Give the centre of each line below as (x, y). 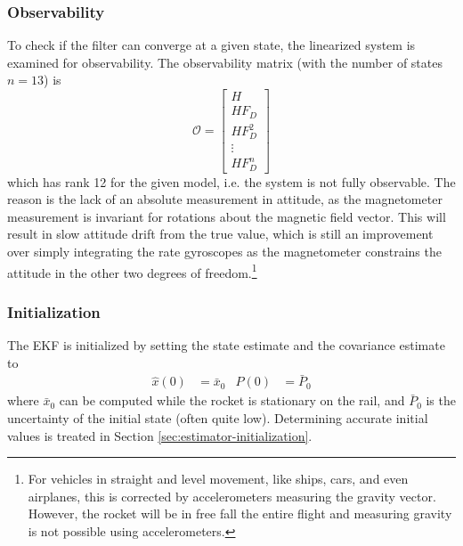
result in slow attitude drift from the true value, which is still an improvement (220, 234)
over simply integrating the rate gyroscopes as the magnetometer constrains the (224, 251)
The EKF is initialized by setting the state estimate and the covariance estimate (226, 344)
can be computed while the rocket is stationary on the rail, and (232, 400)
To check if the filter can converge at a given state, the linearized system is (211, 45)
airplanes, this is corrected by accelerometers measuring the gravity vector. (232, 496)
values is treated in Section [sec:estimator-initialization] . (160, 435)
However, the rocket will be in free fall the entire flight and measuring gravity (240, 513)
